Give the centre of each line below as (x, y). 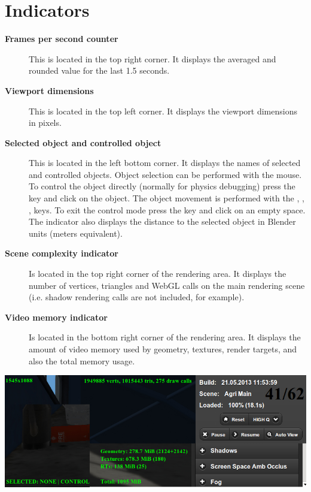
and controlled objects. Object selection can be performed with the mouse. (165, 174)
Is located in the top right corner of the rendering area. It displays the (158, 274)
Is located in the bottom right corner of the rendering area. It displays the (165, 337)
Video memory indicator (56, 317)
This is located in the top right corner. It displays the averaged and (153, 58)
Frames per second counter (62, 39)
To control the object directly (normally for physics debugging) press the (162, 186)
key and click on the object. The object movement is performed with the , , (167, 198)
